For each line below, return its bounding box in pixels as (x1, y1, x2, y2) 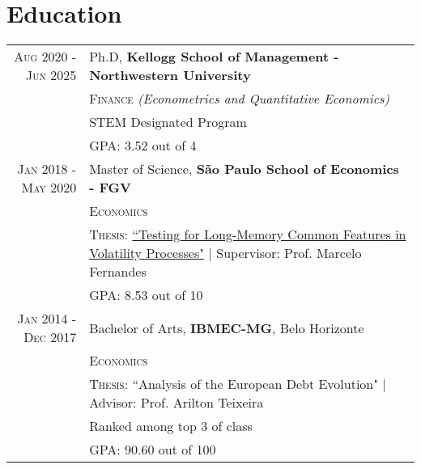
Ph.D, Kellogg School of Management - (89, 47, 339, 66)
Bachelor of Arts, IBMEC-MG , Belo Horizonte (89, 318, 364, 337)
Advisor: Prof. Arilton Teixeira (89, 393, 264, 412)
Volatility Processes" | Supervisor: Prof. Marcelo (89, 243, 362, 263)
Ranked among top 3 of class (89, 416, 253, 436)
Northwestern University (89, 65, 251, 85)
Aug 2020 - (14, 47, 77, 66)
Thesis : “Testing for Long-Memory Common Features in (89, 225, 406, 244)
